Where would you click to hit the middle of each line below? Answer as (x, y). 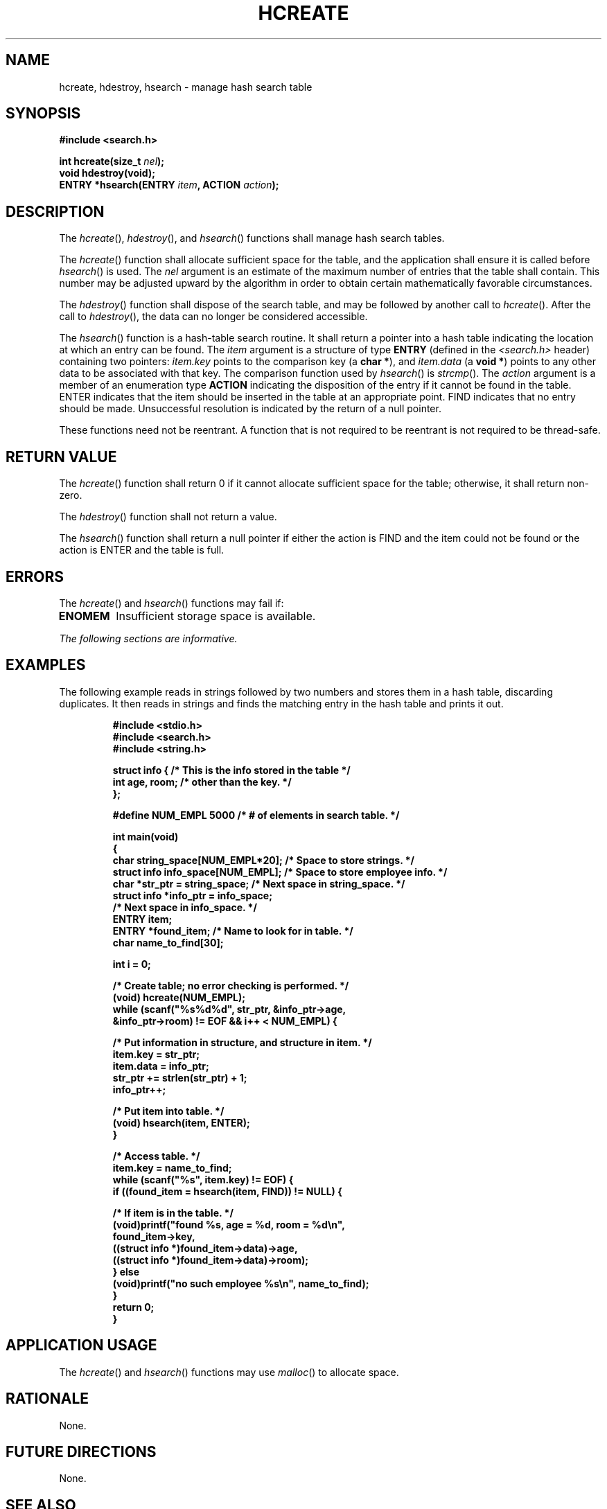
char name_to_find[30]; (168, 942)
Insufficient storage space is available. (216, 616)
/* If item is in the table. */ (173, 1212)
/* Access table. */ (156, 1156)
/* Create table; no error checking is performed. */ (231, 985)
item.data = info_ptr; (161, 1066)
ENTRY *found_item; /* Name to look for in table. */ (233, 930)
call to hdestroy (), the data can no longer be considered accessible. (213, 317)
